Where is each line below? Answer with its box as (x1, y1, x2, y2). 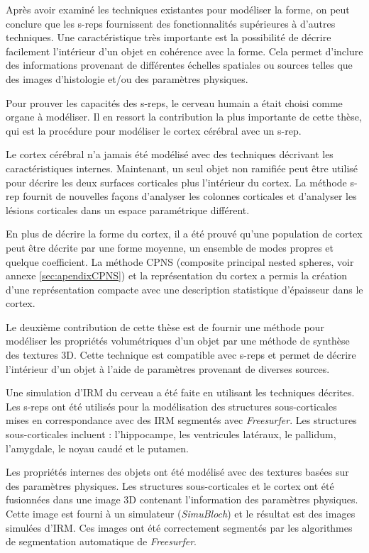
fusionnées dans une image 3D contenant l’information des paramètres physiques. (6, 492, 358, 507)
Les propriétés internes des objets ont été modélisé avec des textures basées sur (6, 464, 349, 479)
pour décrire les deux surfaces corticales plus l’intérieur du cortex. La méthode (6, 174, 347, 189)
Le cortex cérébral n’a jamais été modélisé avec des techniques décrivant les (6, 147, 334, 162)
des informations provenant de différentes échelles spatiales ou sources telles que (6, 57, 353, 72)
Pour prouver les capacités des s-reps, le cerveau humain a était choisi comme (6, 95, 343, 110)
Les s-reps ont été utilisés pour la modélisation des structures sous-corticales (6, 398, 337, 413)
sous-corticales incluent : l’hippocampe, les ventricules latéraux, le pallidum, (6, 427, 336, 442)
